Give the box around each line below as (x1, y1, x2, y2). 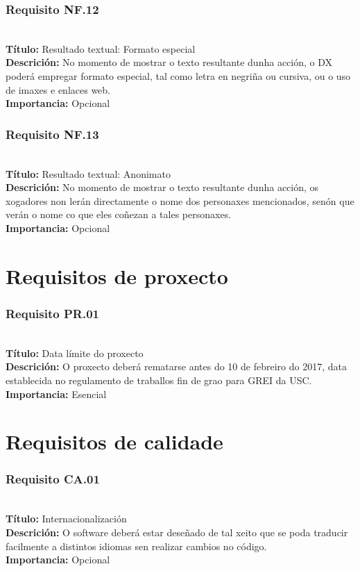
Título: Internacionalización (6, 511, 127, 526)
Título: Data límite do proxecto (6, 345, 144, 360)
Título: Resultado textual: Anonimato (6, 166, 171, 181)
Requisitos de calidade (6, 427, 223, 456)
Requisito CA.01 (6, 470, 100, 488)
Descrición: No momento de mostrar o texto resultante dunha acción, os (6, 180, 319, 195)
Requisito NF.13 (6, 125, 99, 142)
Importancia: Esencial (6, 386, 107, 401)
